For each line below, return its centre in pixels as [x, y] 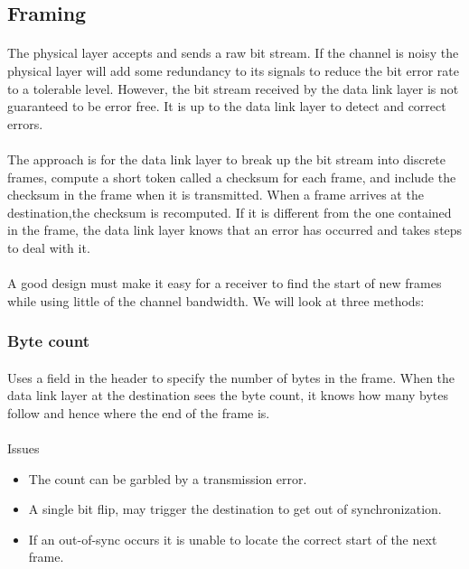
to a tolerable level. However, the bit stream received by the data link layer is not [233, 88]
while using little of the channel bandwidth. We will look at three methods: [216, 300]
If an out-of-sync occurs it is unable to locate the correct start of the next [233, 539]
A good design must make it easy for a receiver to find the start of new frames [225, 283]
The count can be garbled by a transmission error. [168, 478]
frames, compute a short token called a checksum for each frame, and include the [232, 177]
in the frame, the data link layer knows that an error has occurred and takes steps [235, 230]
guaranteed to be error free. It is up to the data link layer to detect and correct [227, 106]
